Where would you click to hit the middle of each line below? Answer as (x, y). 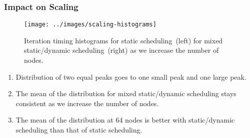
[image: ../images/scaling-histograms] (90, 25)
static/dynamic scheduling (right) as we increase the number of (121, 50)
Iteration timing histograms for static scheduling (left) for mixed (123, 40)
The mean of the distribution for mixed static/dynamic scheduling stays (126, 93)
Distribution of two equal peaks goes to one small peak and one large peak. (131, 76)
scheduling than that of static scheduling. (79, 130)
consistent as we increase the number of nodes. (87, 103)
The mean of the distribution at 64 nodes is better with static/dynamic (125, 120)
